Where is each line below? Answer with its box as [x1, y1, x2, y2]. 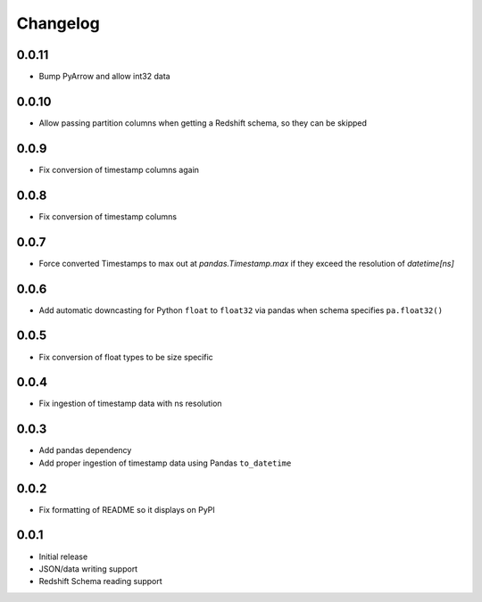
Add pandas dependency [38, 445, 132, 456]
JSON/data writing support [38, 563, 138, 574]
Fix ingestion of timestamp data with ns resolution [38, 398, 222, 409]
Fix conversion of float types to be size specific [38, 351, 213, 362]
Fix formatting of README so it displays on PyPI [38, 504, 216, 515]
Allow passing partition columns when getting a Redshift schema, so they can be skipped [38, 117, 368, 128]
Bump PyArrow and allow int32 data [38, 71, 170, 82]
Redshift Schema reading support [38, 576, 162, 587]
